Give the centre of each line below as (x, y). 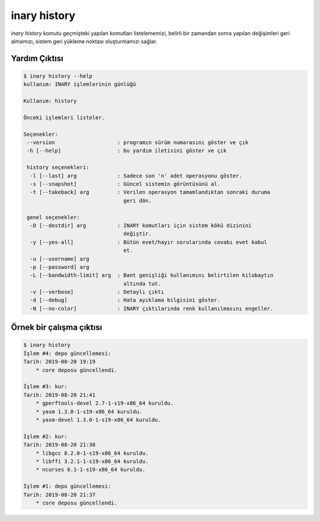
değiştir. (138, 234)
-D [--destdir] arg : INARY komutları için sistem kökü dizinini (141, 225)
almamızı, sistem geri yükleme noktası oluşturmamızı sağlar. (84, 41)
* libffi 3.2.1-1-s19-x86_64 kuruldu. (92, 461)
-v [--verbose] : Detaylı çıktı (97, 292)
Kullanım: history (50, 101)
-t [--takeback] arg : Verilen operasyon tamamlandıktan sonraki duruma (150, 192)
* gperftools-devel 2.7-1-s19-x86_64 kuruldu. (105, 403)
